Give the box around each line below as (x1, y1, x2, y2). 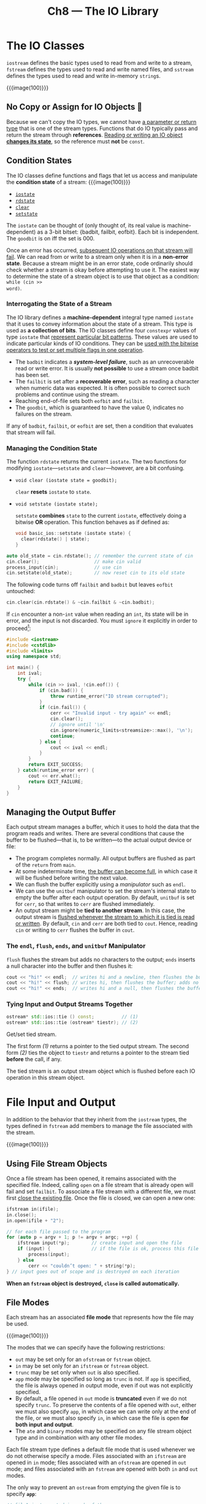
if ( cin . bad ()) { (39, 687, 84, 694)
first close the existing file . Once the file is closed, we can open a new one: (6, 1194, 196, 1202)
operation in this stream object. (6, 1074, 85, 1081)
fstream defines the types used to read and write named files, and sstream (6, 66, 194, 73)
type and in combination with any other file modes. (15, 1434, 144, 1441)
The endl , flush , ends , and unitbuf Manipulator (6, 942, 146, 950)
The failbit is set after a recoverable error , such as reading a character (15, 377, 199, 385)
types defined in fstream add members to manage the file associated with (6, 1122, 193, 1130)
